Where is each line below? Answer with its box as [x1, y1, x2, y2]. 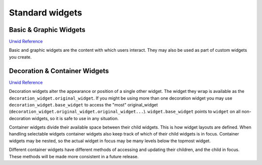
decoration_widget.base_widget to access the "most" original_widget [9, 102, 158, 107]
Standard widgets [9, 7, 82, 18]
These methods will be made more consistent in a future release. [9, 153, 139, 159]
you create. [9, 54, 32, 60]
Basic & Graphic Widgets [9, 26, 86, 34]
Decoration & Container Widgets [9, 67, 109, 75]
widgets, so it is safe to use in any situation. [32, 115, 119, 121]
